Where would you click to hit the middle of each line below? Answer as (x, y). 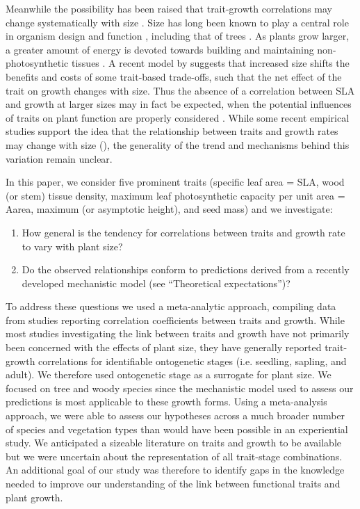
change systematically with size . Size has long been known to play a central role (177, 22)
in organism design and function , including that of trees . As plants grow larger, (178, 36)
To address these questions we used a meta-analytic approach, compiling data (171, 306)
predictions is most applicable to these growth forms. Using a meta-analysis (166, 402)
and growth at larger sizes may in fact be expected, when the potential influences (179, 104)
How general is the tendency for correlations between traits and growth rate (183, 232)
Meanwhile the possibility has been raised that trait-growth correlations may (169, 8)
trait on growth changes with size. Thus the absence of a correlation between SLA (180, 90)
